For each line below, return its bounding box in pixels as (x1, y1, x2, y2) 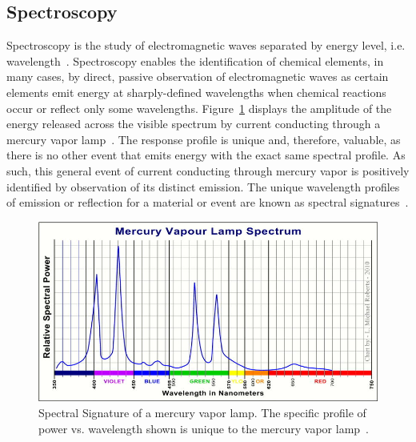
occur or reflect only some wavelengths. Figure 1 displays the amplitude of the (6, 99, 392, 116)
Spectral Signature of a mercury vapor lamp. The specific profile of (38, 404, 366, 421)
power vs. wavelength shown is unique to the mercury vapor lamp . (38, 420, 369, 436)
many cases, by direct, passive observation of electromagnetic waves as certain (6, 68, 389, 85)
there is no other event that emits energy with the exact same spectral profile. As (6, 147, 406, 163)
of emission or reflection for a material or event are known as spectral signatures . (6, 194, 409, 211)
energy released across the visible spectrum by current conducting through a (6, 115, 381, 132)
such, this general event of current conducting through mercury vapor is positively (6, 162, 410, 179)
